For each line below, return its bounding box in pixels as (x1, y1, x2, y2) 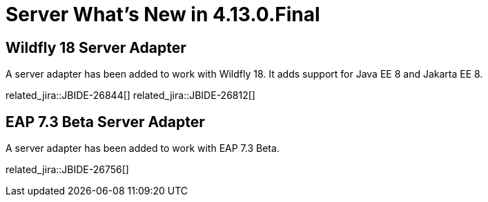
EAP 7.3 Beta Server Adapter (6, 113, 205, 131)
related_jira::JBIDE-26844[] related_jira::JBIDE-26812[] (6, 89, 255, 102)
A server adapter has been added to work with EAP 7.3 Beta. (6, 142, 280, 155)
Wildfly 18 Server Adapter (6, 38, 186, 56)
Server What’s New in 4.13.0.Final (6, 3, 320, 26)
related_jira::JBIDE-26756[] (6, 164, 129, 176)
